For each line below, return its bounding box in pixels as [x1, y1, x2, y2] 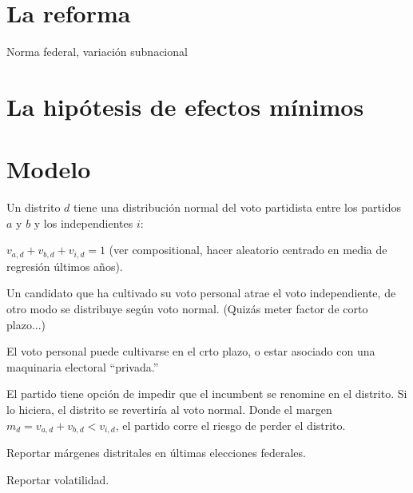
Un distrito [6, 199, 61, 216]
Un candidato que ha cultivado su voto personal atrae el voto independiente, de [6, 284, 396, 301]
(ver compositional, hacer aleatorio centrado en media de [109, 241, 387, 258]
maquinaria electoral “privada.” [6, 358, 159, 375]
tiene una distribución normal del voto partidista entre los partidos [73, 199, 402, 216]
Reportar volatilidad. [6, 471, 109, 487]
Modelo [6, 153, 91, 185]
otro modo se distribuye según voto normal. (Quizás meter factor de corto [6, 300, 368, 317]
